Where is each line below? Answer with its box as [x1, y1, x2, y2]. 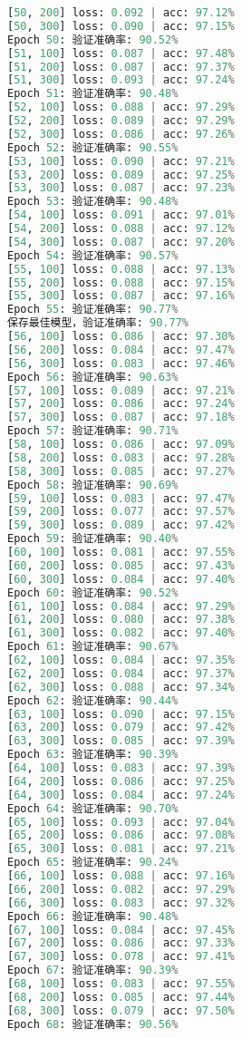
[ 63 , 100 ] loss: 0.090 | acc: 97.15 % [7, 707, 235, 721]
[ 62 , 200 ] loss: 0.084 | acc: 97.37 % [7, 666, 235, 680]
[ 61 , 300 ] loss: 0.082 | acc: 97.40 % [7, 626, 235, 640]
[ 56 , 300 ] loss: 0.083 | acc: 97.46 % [7, 356, 235, 370]
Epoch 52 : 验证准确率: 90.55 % [7, 141, 179, 154]
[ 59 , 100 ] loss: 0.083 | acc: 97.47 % [7, 491, 235, 505]
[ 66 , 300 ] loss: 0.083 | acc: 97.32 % [7, 896, 235, 909]
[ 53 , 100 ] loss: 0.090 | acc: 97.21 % [7, 154, 235, 168]
